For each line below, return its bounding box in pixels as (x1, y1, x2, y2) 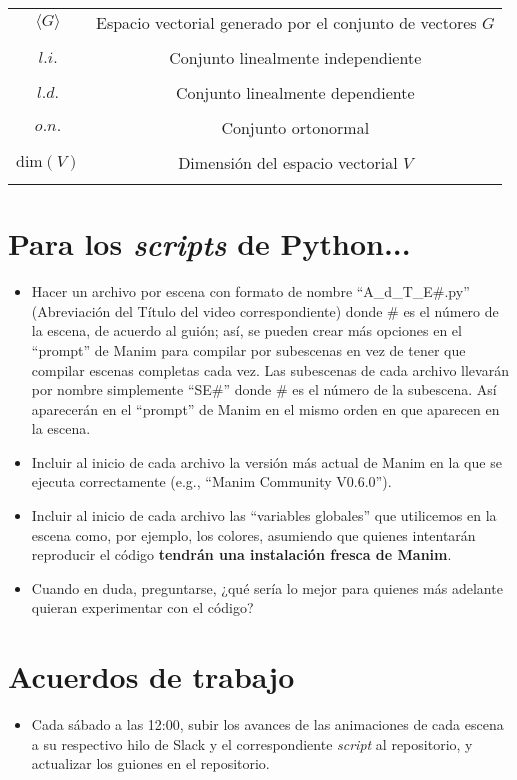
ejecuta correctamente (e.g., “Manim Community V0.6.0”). (31, 471, 392, 492)
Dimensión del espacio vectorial (178, 151, 398, 174)
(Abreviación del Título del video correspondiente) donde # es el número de (31, 300, 499, 321)
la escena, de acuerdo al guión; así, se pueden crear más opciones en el (31, 320, 462, 341)
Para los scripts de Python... (8, 223, 411, 265)
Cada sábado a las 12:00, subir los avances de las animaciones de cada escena (31, 714, 504, 735)
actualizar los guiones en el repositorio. (31, 753, 270, 774)
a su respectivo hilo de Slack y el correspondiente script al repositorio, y (31, 733, 473, 754)
